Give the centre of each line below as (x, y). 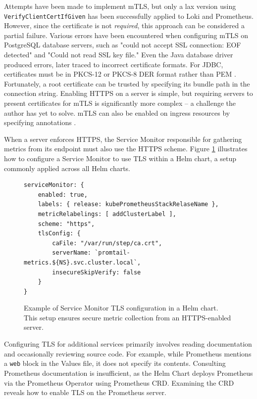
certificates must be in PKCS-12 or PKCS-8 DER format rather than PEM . (120, 74)
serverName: (72, 253)
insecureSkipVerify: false (97, 272)
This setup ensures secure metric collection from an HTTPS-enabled (128, 317)
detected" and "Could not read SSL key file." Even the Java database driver (119, 55)
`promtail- (112, 253)
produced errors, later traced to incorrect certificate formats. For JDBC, (114, 64)
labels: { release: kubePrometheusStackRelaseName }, (128, 204)
